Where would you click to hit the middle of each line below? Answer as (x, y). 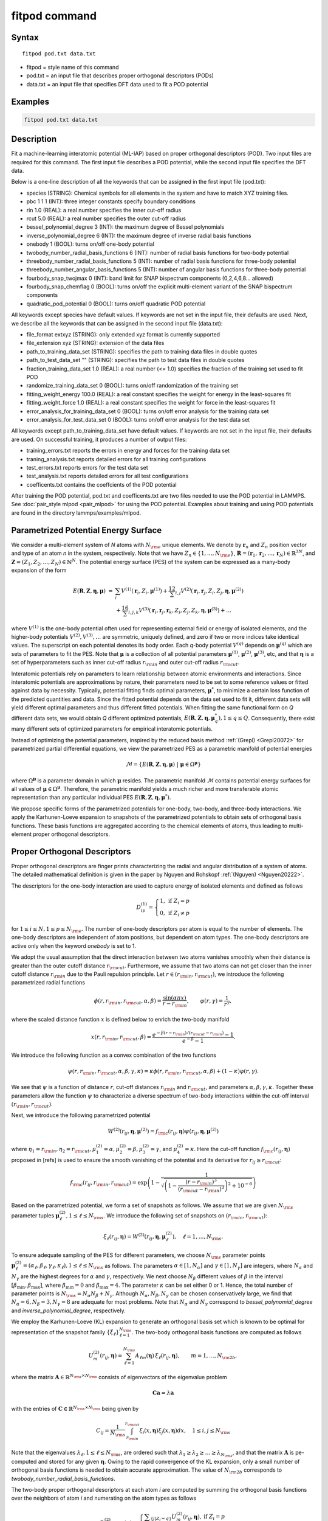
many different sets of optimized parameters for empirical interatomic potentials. (112, 729)
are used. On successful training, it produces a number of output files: (99, 439)
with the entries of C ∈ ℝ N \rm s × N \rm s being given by (75, 1408)
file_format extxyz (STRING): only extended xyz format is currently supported (123, 335)
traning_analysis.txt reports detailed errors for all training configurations (116, 459)
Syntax (25, 37)
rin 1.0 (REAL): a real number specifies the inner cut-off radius (104, 210)
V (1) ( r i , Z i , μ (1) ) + (145, 591)
